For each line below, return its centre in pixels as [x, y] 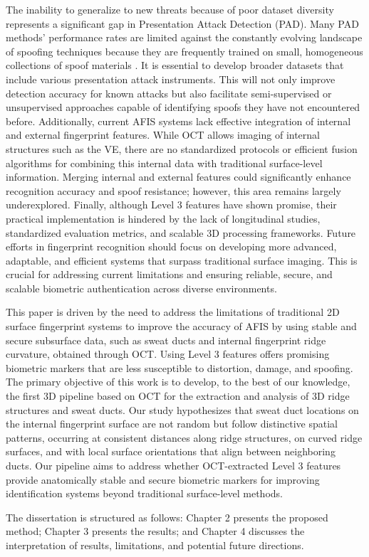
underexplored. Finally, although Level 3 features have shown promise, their [171, 205]
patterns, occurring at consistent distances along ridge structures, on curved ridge [184, 437]
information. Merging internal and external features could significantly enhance [178, 177]
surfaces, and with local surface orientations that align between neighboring [171, 451]
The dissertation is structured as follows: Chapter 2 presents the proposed [167, 517]
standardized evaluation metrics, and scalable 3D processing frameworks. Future [181, 232]
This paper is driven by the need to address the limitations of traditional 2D [173, 312]
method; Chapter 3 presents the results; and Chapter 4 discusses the [155, 531]
